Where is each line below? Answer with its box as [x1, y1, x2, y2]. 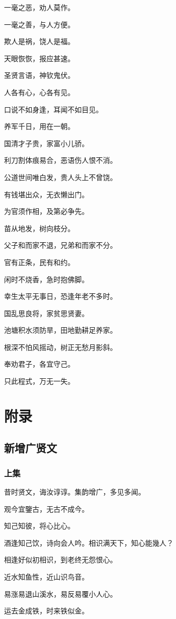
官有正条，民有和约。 [4, 256, 75, 267]
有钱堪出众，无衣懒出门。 [4, 189, 89, 199]
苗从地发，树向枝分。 [4, 223, 75, 233]
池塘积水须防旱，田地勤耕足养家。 [4, 325, 117, 335]
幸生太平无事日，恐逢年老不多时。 [4, 291, 117, 301]
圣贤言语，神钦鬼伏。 [4, 70, 75, 80]
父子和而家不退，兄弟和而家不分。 [4, 240, 117, 250]
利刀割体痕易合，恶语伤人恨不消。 [4, 155, 117, 165]
